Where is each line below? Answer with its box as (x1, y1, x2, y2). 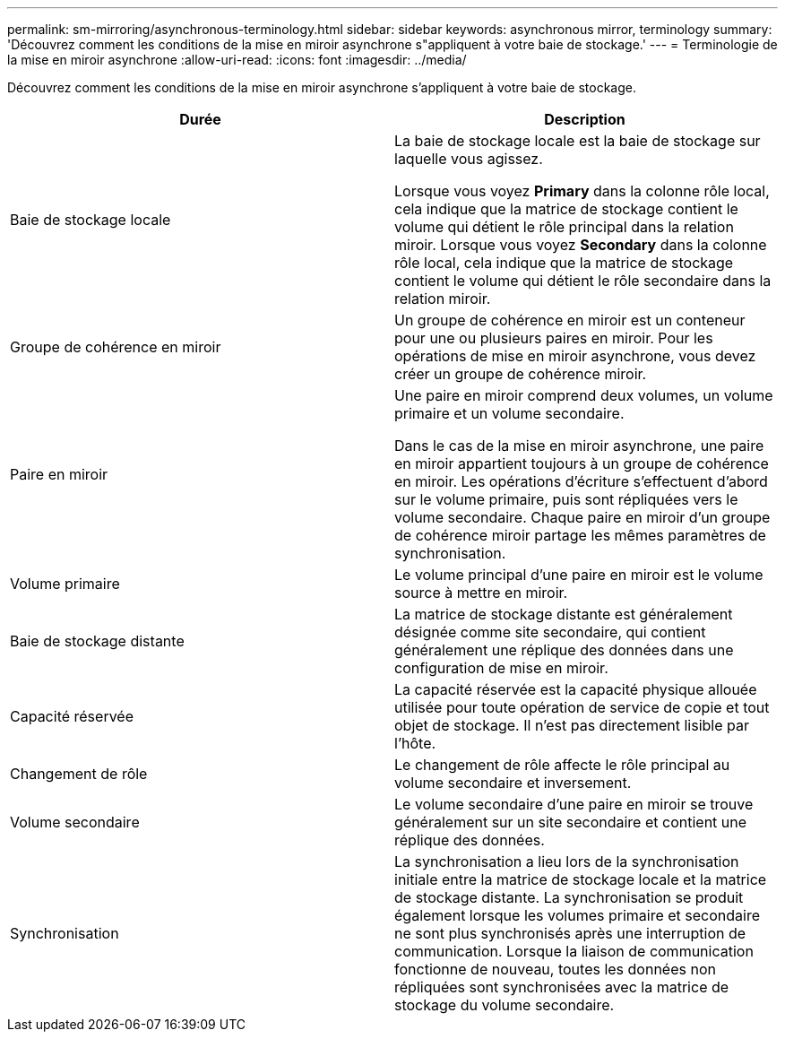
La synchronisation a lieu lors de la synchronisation (394, 853, 739, 870)
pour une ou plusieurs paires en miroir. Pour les (394, 329, 713, 347)
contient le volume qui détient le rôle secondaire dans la (394, 272, 772, 290)
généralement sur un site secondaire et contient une (394, 813, 747, 831)
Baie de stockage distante (10, 632, 185, 650)
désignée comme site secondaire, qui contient (394, 623, 706, 641)
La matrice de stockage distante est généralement (394, 605, 733, 623)
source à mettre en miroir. (394, 584, 568, 602)
